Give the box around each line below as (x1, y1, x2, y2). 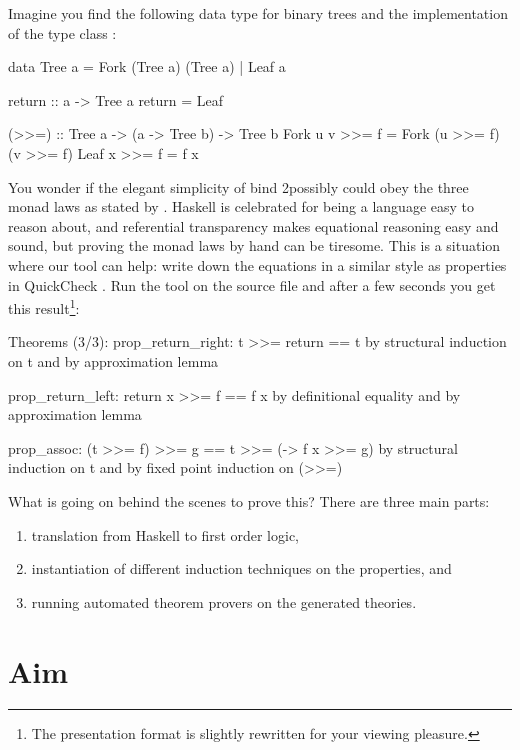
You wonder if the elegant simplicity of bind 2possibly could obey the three (8, 176, 469, 197)
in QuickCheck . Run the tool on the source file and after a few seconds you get (8, 274, 496, 295)
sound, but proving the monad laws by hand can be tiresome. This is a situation (8, 235, 501, 256)
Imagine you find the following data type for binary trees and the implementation (8, 3, 508, 23)
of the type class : (8, 22, 117, 43)
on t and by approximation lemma (8, 350, 219, 371)
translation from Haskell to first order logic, (31, 524, 300, 545)
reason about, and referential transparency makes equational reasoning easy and (8, 215, 499, 236)
